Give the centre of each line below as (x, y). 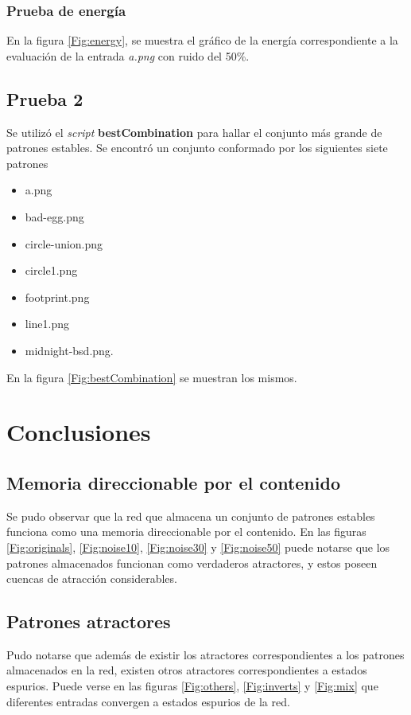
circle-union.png (64, 243)
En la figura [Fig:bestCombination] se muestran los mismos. (152, 377)
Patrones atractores (89, 621)
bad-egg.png (54, 216)
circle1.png (51, 270)
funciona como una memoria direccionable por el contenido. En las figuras (186, 531)
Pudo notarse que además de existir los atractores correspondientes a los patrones (205, 654)
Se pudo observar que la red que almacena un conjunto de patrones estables (191, 516)
